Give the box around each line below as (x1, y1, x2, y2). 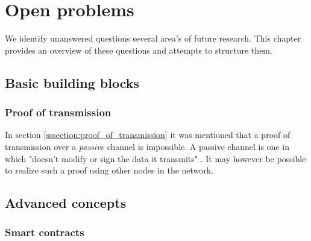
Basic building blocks (5, 73, 140, 92)
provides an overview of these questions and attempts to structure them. (5, 43, 272, 56)
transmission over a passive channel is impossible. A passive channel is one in (5, 140, 289, 152)
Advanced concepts (5, 193, 127, 212)
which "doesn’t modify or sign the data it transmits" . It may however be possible (5, 152, 306, 164)
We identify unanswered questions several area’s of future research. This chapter (5, 32, 301, 45)
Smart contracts (5, 225, 84, 240)
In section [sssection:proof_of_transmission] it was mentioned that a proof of (5, 128, 291, 141)
